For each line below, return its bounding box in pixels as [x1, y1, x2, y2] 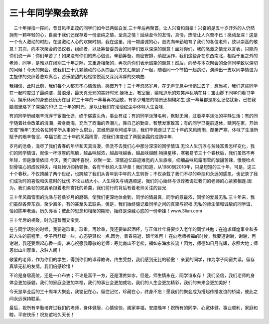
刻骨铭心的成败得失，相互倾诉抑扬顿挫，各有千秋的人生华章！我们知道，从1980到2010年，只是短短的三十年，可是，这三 [9, 163, 256, 169]
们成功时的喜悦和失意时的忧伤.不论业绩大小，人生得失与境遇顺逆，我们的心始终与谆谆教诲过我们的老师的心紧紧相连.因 [9, 177, 252, 184]
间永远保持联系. [9, 296, 42, 302]
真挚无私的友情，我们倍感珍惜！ [9, 263, 75, 269]
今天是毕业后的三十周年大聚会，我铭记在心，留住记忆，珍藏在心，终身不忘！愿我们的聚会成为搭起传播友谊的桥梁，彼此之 [9, 289, 258, 295]
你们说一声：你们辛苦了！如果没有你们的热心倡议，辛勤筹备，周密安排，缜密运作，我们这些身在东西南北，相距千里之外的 [9, 53, 258, 59]
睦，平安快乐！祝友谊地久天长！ [9, 312, 75, 318]
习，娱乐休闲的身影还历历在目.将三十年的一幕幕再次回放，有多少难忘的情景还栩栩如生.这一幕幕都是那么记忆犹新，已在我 [9, 97, 257, 103]
